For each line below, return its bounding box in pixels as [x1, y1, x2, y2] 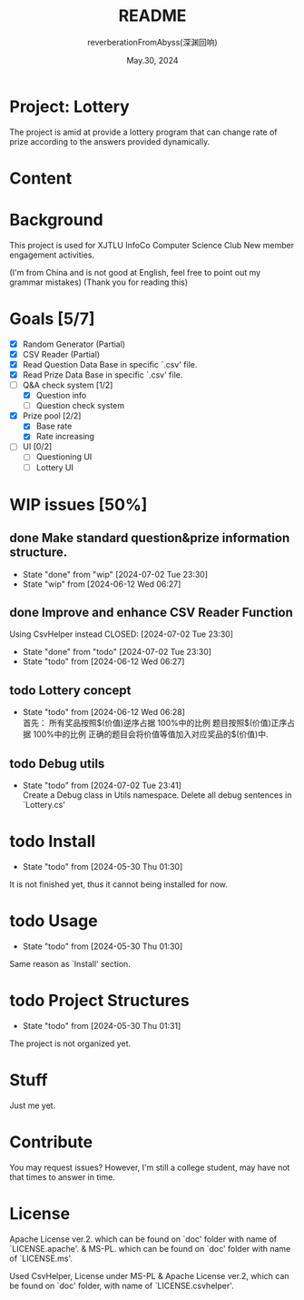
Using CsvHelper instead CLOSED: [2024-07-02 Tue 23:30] [9, 629, 234, 640]
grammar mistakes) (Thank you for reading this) [9, 277, 189, 287]
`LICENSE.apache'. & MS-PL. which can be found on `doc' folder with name [9, 1243, 291, 1254]
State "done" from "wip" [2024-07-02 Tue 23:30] [22, 569, 209, 579]
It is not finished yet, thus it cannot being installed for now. [9, 879, 229, 890]
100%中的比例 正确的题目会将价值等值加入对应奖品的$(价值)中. [33, 729, 270, 740]
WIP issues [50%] [9, 494, 148, 515]
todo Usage [9, 911, 98, 932]
